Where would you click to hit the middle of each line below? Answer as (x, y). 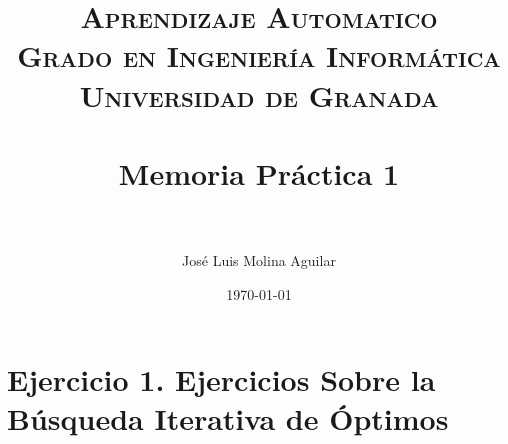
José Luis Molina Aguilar (259, 260)
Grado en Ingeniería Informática (259, 55)
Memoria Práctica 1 (259, 172)
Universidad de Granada (259, 94)
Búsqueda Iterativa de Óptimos (228, 418)
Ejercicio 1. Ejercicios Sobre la (221, 379)
